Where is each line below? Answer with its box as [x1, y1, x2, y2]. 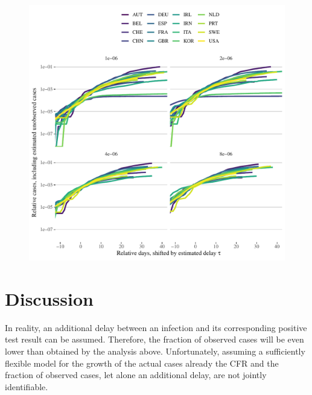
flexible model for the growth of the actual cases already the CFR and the [5, 356, 279, 369]
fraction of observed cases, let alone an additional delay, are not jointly [5, 368, 267, 381]
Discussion [5, 286, 94, 311]
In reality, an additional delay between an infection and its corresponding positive [5, 321, 307, 333]
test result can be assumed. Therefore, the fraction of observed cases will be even [5, 333, 304, 346]
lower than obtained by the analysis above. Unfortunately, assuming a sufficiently [5, 344, 305, 357]
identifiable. [5, 380, 48, 393]
